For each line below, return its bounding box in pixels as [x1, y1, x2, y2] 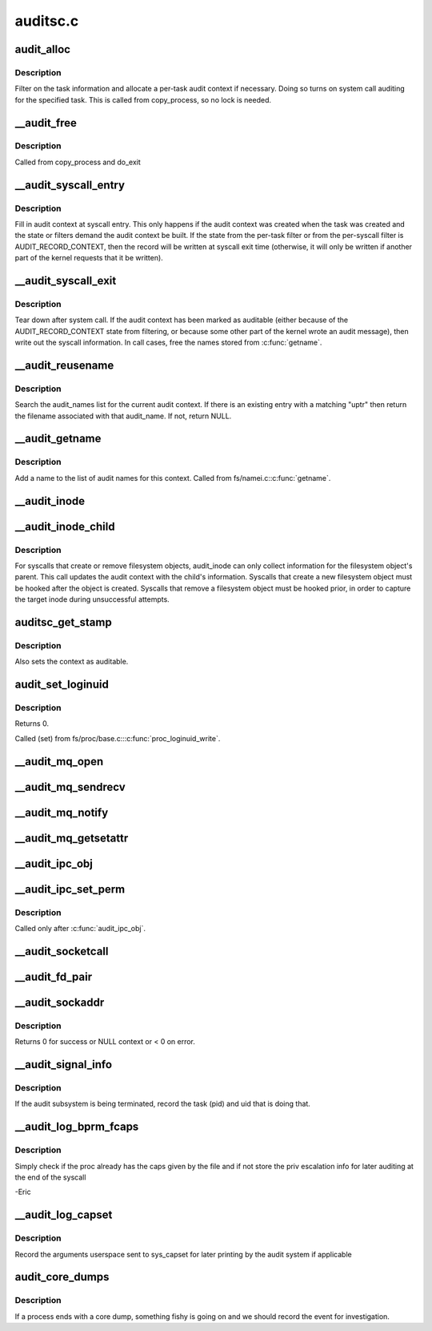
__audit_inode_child [14, 519, 115, 533]
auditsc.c [14, 12, 79, 30]
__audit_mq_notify [14, 805, 109, 819]
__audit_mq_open [14, 754, 104, 768]
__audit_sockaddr [14, 995, 105, 1009]
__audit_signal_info [14, 1058, 112, 1071]
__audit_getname [14, 432, 102, 446]
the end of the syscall [14, 1172, 86, 1182]
